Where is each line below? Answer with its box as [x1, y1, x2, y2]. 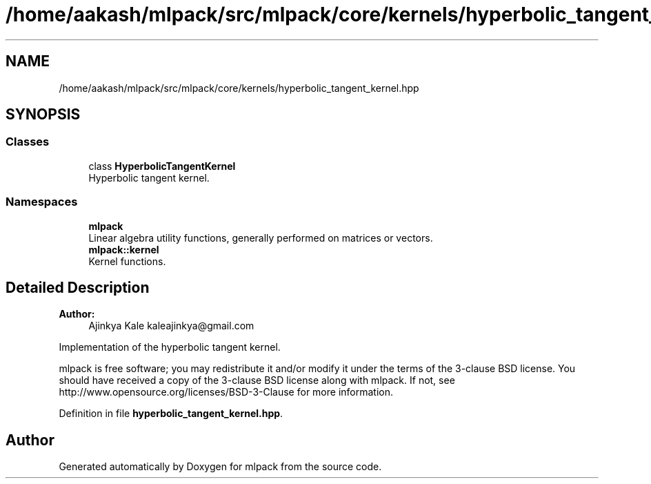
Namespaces [6, 195, 78, 209]
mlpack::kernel [88, 243, 159, 255]
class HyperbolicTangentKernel [88, 159, 236, 172]
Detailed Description [6, 278, 150, 296]
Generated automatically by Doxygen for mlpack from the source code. [59, 461, 382, 473]
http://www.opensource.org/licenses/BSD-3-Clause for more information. [59, 386, 393, 398]
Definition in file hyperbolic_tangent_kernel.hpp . [59, 407, 283, 420]
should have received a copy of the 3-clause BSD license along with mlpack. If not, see [59, 374, 455, 387]
